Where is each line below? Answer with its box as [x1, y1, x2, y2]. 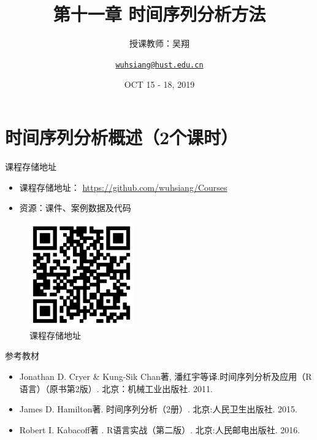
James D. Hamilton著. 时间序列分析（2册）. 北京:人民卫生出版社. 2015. [19, 403, 297, 415]
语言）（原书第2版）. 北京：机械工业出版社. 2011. [19, 382, 213, 395]
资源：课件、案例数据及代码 [19, 201, 131, 214]
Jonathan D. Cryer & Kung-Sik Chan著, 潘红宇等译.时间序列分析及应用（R [19, 370, 312, 383]
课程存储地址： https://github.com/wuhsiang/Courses [19, 180, 227, 193]
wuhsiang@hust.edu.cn [115, 60, 204, 69]
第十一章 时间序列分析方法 [53, 1, 266, 26]
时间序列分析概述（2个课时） [5, 124, 239, 149]
